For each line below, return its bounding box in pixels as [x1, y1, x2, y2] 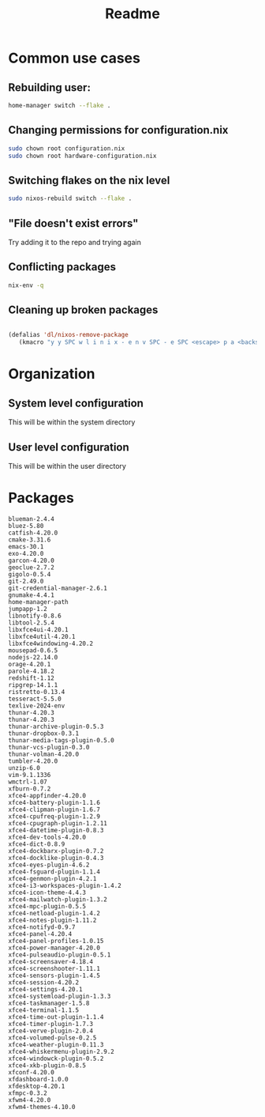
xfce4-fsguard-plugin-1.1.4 [8, 867, 101, 876]
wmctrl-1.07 [8, 778, 47, 786]
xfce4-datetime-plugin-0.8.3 [8, 826, 104, 834]
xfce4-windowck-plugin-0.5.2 [8, 1055, 104, 1062]
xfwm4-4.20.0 [8, 1096, 51, 1104]
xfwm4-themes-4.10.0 [8, 1103, 77, 1111]
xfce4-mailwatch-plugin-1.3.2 [8, 895, 108, 904]
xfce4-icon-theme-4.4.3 [8, 889, 87, 896]
